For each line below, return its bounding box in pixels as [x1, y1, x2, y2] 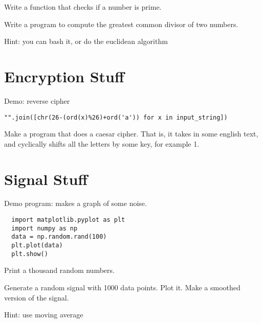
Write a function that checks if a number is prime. [4, 2, 162, 12]
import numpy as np [11, 224, 78, 232]
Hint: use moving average [4, 309, 83, 320]
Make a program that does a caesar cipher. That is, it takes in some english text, [4, 128, 258, 139]
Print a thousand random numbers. [4, 265, 115, 275]
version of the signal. [4, 292, 69, 303]
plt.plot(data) [11, 242, 63, 249]
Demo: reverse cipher [4, 95, 70, 106]
